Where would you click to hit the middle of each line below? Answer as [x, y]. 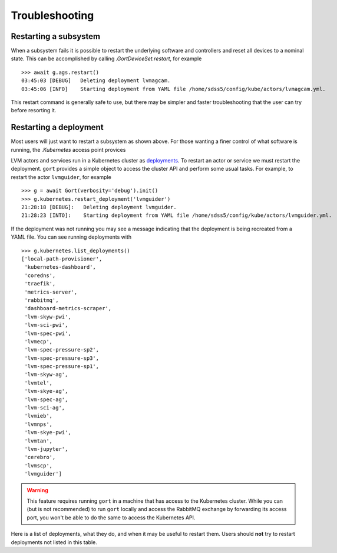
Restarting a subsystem [56, 36]
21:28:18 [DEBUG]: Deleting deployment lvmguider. [99, 207]
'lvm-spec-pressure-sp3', [62, 358]
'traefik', [40, 284]
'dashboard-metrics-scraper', [68, 308]
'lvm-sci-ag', [45, 408]
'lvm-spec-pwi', [48, 333]
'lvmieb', [39, 416]
